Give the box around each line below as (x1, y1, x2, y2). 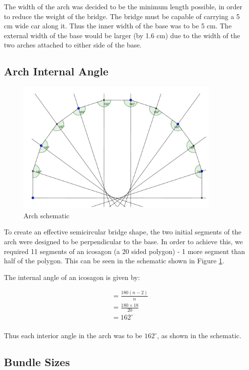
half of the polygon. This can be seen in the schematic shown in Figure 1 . (4, 255, 225, 266)
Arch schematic (23, 210, 69, 220)
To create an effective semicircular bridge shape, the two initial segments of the (4, 227, 242, 237)
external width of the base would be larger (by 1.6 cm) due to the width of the (4, 30, 240, 40)
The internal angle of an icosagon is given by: (4, 272, 140, 282)
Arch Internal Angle (4, 64, 109, 79)
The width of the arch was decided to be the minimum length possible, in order (4, 1, 243, 11)
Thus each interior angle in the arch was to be (4, 330, 142, 341)
